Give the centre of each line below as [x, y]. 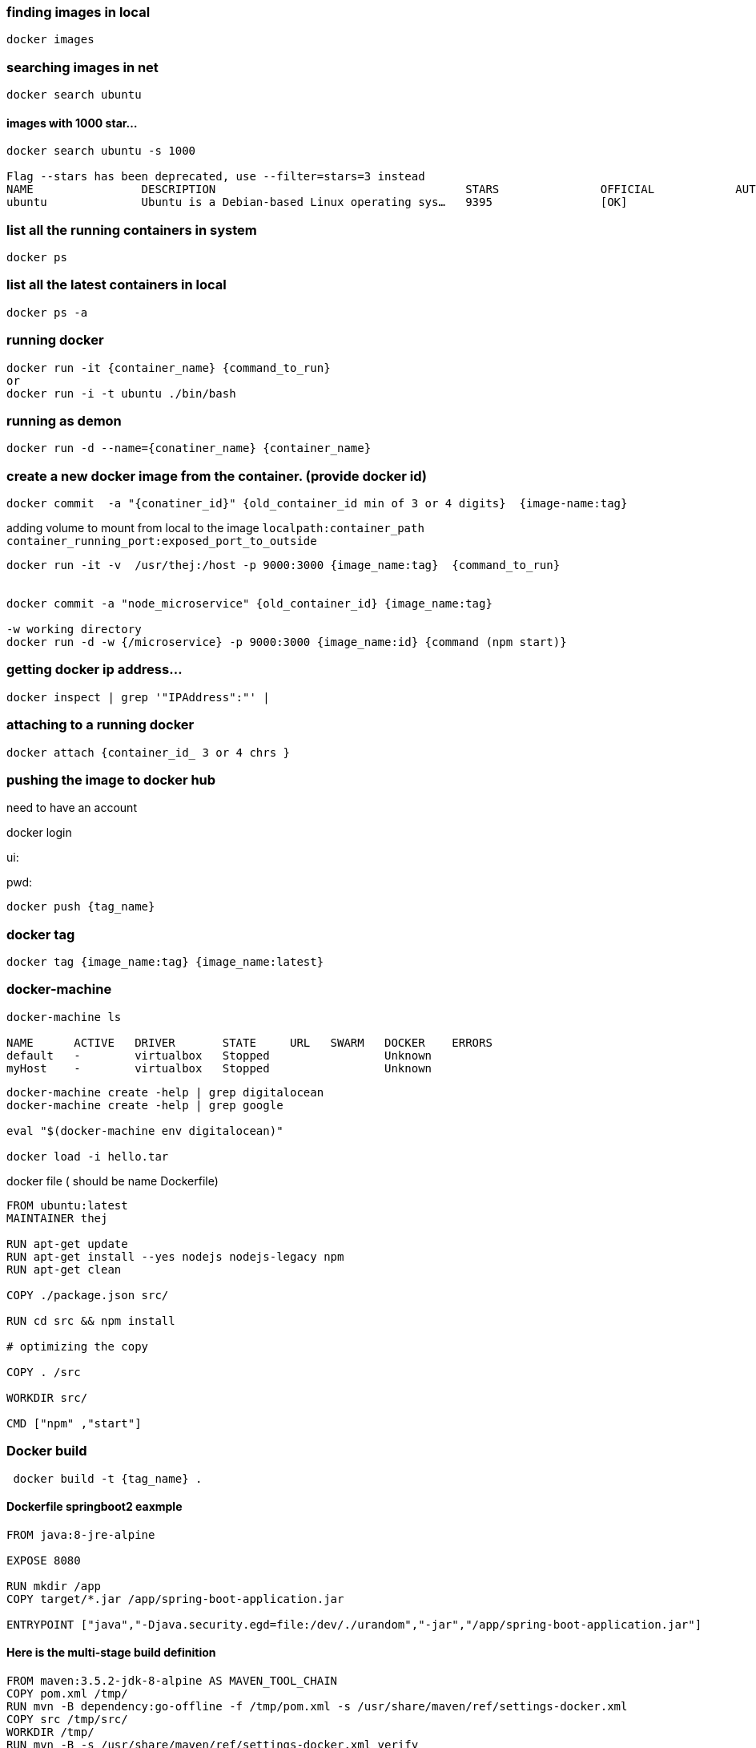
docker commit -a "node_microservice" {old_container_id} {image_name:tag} [249, 604]
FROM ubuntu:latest [67, 1205]
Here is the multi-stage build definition [111, 1653]
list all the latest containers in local [117, 285]
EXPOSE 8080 [44, 1560]
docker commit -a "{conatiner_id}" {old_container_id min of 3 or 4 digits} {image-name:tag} [317, 504]
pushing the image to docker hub [111, 779]
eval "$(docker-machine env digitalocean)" [145, 1130]
